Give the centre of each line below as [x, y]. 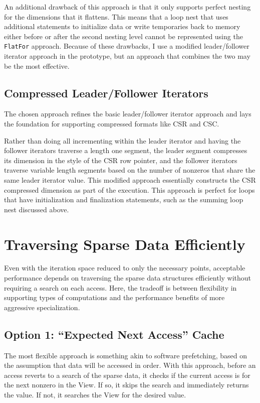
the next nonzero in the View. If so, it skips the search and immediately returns [126, 385]
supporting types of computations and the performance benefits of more [114, 297]
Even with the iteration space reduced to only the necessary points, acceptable [125, 268]
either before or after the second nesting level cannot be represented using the [123, 36]
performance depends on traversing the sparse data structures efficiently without [128, 278]
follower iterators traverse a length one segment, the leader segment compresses [126, 150]
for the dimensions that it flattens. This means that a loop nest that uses [116, 16]
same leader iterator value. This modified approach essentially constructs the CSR [130, 179]
